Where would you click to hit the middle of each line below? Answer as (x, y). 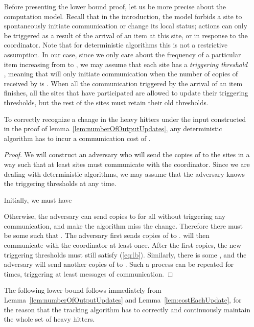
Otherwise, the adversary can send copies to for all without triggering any (115, 216)
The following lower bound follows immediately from (83, 290)
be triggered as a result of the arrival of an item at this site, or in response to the (126, 35)
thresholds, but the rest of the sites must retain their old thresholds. (106, 102)
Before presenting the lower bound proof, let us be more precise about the (115, 6)
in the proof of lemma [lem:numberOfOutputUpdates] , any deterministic (113, 128)
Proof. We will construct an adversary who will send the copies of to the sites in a (127, 154)
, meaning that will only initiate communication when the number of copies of (121, 74)
